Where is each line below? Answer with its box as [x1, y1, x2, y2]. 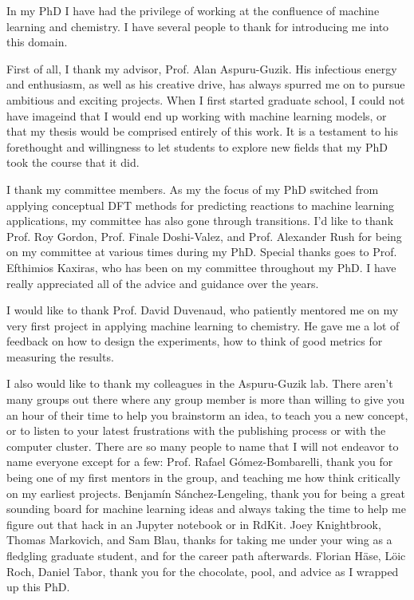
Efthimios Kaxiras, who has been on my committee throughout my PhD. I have [6, 259, 396, 275]
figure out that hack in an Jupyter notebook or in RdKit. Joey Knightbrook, [6, 515, 381, 532]
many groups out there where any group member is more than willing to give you [6, 391, 404, 408]
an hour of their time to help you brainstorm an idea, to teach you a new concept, [6, 406, 408, 423]
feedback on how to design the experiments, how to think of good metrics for [6, 333, 383, 349]
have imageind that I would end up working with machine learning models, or [6, 107, 387, 124]
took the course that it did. [6, 154, 140, 171]
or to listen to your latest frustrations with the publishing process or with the [6, 422, 386, 439]
